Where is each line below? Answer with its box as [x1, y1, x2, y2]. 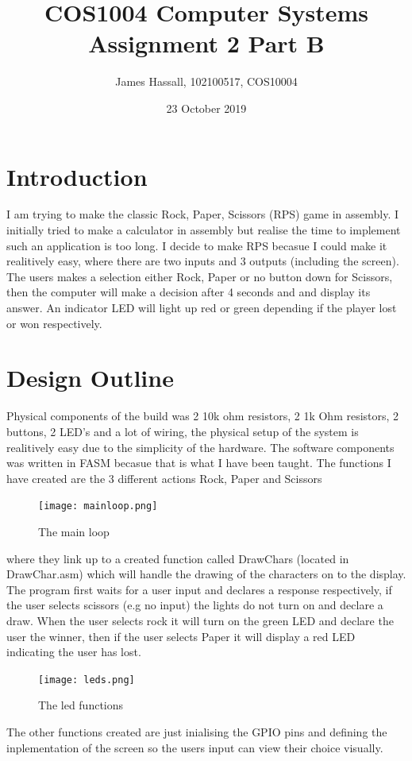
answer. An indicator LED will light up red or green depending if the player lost [6, 299, 397, 315]
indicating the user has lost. [6, 643, 141, 660]
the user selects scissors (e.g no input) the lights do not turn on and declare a [6, 597, 383, 613]
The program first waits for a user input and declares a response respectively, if [6, 581, 392, 597]
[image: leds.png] [38, 674, 135, 686]
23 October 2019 [166, 99, 247, 116]
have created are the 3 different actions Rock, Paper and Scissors [6, 469, 322, 486]
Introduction [6, 160, 148, 192]
